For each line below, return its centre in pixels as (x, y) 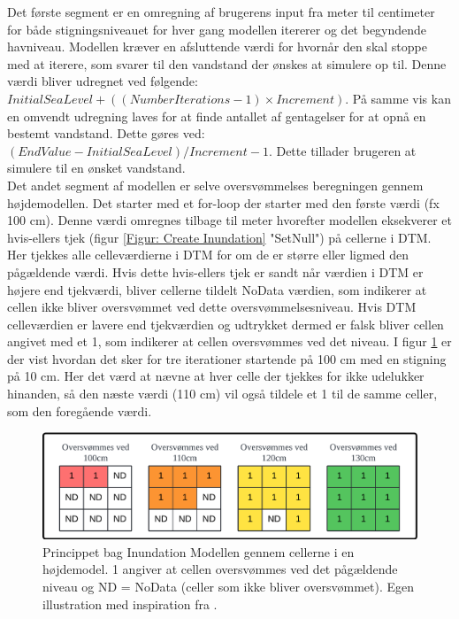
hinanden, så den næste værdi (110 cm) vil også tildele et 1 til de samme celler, (222, 394)
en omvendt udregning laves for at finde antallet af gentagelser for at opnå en (217, 116)
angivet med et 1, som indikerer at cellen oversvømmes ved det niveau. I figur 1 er (229, 341)
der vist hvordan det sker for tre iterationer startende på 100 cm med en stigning (227, 358)
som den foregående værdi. (80, 410)
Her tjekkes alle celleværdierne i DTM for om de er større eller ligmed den (208, 255)
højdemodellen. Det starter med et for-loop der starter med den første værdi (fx (223, 202)
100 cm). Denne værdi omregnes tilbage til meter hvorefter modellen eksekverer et (230, 220)
